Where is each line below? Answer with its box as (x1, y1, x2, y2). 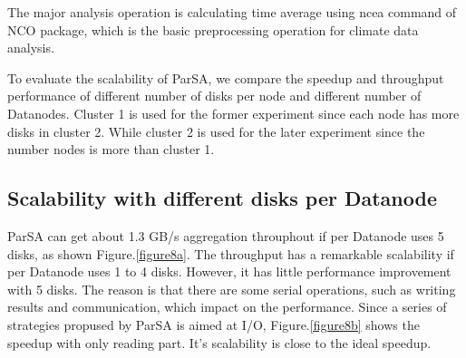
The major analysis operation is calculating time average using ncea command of (7, 3, 457, 21)
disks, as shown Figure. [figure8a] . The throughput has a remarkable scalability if (7, 244, 454, 263)
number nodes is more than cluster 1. (7, 140, 215, 159)
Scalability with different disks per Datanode (7, 184, 437, 212)
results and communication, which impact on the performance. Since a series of (7, 297, 447, 316)
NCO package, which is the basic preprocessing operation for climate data (7, 20, 419, 39)
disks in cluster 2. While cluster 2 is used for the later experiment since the (7, 121, 425, 140)
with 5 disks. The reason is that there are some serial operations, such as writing (7, 279, 456, 298)
